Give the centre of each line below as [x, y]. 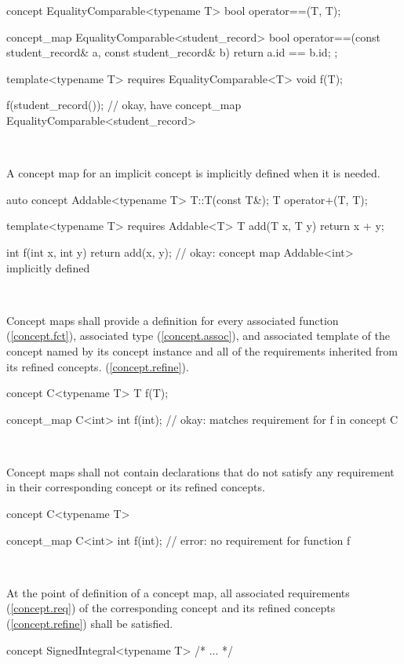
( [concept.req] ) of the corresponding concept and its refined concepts [171, 608]
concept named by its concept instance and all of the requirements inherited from [202, 350]
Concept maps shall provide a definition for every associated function [173, 320]
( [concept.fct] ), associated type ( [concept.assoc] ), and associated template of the [198, 336]
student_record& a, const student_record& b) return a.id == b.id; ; [172, 52]
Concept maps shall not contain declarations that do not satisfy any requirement [200, 471]
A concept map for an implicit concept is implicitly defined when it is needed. [193, 173]
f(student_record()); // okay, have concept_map [124, 105]
